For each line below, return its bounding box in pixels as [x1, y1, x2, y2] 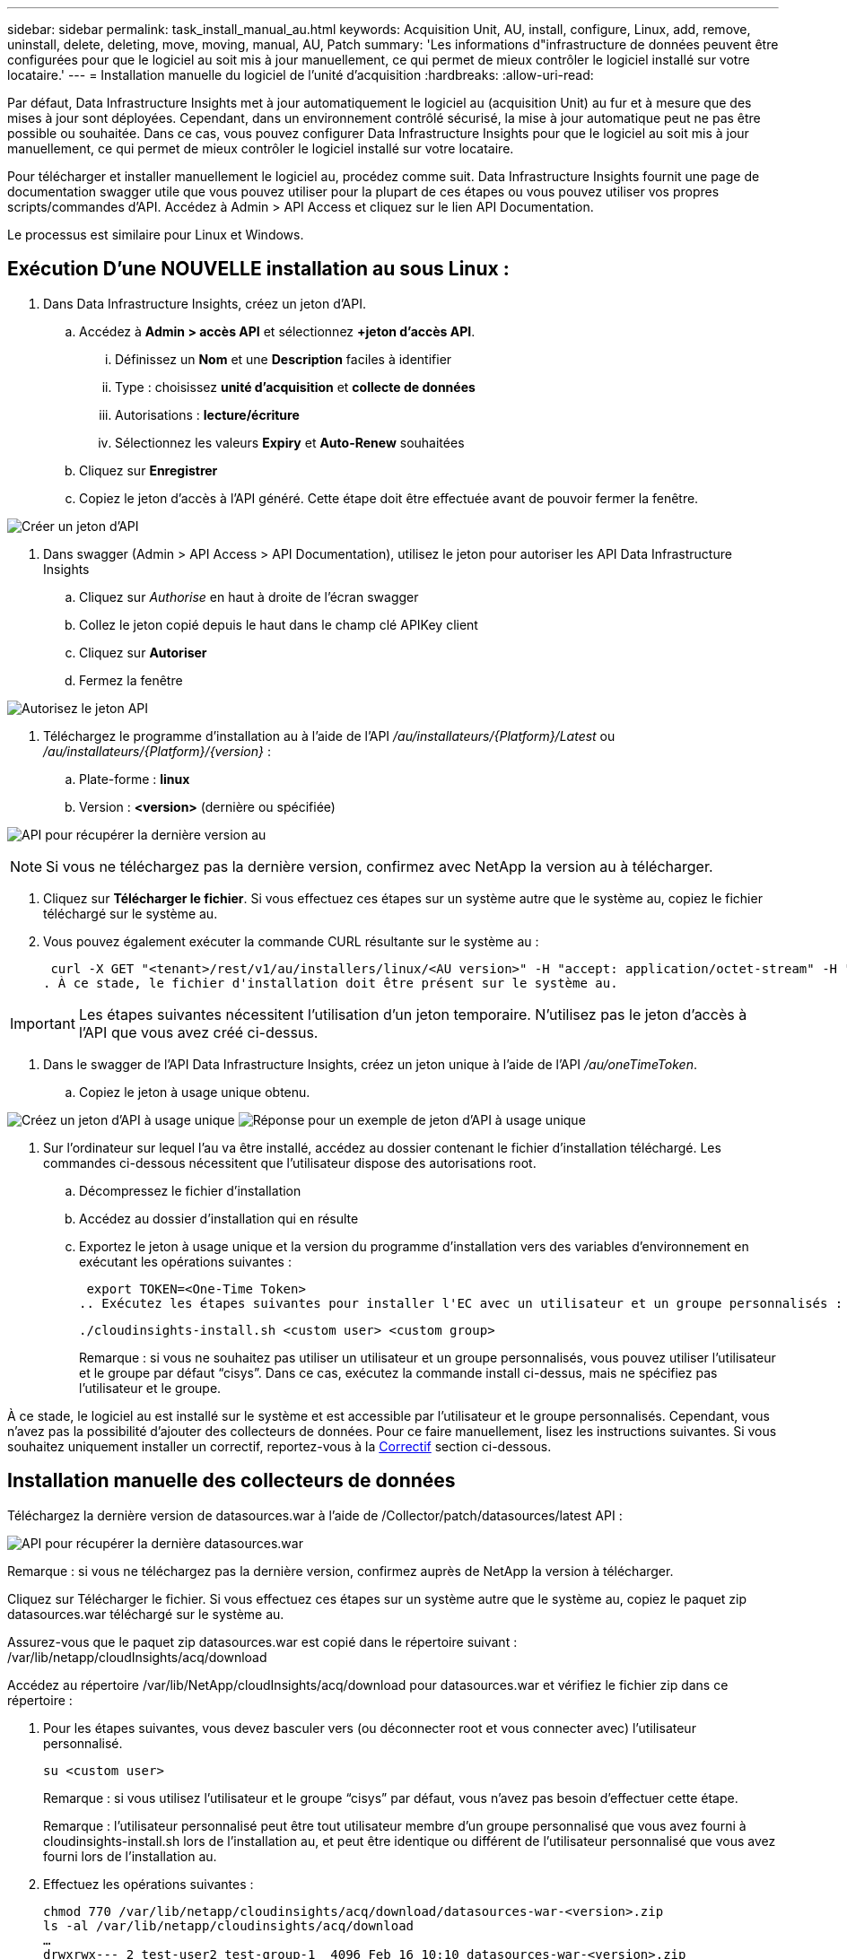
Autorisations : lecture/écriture [115, 406, 300, 422]
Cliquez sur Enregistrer [79, 462, 218, 478]
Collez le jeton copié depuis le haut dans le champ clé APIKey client [79, 616, 478, 632]
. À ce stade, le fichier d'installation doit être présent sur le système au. [43, 975, 618, 990]
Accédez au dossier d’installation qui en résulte [79, 1210, 359, 1226]
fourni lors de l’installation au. [43, 1848, 217, 1864]
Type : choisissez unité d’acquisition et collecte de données [115, 379, 476, 395]
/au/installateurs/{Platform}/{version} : [43, 743, 271, 759]
